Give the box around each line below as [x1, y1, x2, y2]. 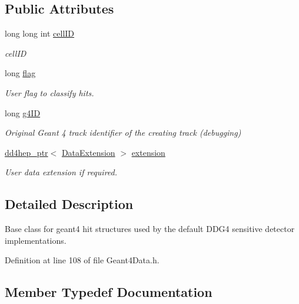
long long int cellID [5, 27, 75, 40]
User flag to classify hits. [5, 86, 94, 99]
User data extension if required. [5, 166, 118, 178]
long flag [5, 67, 36, 79]
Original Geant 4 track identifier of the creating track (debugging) [5, 126, 241, 139]
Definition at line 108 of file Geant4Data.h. [5, 254, 160, 266]
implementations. [5, 234, 67, 246]
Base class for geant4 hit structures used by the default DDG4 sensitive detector [5, 223, 295, 235]
